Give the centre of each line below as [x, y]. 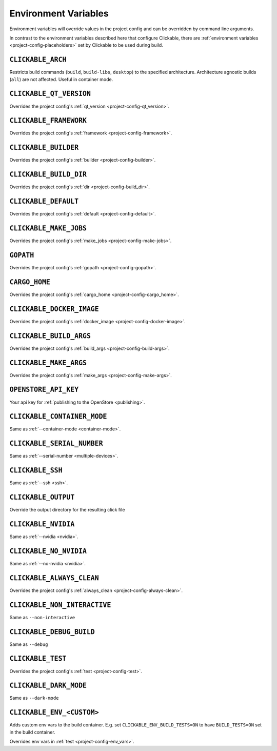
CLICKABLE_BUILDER [44, 148]
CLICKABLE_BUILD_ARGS [50, 336]
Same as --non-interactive [42, 617]
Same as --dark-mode [34, 698]
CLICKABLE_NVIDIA [42, 524]
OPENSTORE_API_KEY [44, 390]
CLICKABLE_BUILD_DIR [48, 175]
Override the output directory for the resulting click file [67, 510]
